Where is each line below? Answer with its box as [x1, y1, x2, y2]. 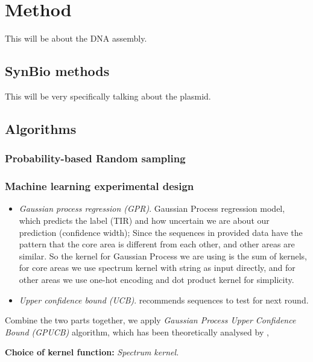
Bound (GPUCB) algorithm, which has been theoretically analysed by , [5, 325, 269, 338]
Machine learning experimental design [5, 179, 194, 194]
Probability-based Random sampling [5, 151, 186, 166]
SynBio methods [5, 62, 110, 80]
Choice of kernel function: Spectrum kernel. [5, 346, 179, 358]
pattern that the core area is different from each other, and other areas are [19, 238, 295, 250]
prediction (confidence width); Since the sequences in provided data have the [19, 226, 303, 238]
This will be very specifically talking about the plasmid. [5, 89, 211, 102]
